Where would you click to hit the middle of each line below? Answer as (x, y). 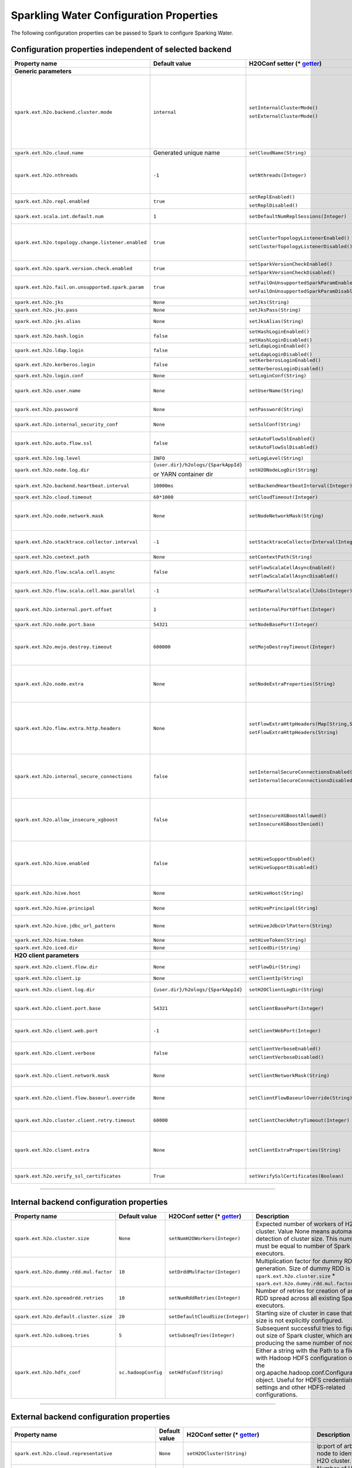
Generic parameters (43, 72)
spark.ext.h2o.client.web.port (56, 1031)
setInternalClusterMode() (284, 108)
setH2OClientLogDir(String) (286, 989)
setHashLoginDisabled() (281, 340)
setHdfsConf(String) (196, 1373)
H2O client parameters (47, 955)
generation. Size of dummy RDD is (303, 1268)
